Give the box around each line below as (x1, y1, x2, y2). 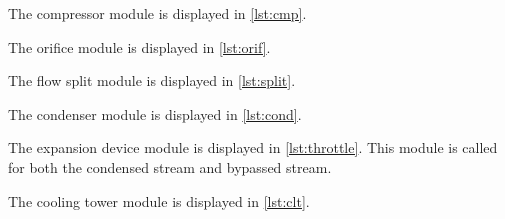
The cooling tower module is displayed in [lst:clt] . (8, 190, 310, 211)
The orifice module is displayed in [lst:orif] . (8, 36, 271, 57)
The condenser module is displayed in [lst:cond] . (8, 103, 302, 124)
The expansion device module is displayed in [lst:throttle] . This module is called (8, 137, 498, 158)
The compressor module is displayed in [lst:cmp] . (8, 3, 307, 23)
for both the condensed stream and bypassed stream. (8, 156, 332, 177)
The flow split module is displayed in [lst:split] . (8, 70, 296, 91)
